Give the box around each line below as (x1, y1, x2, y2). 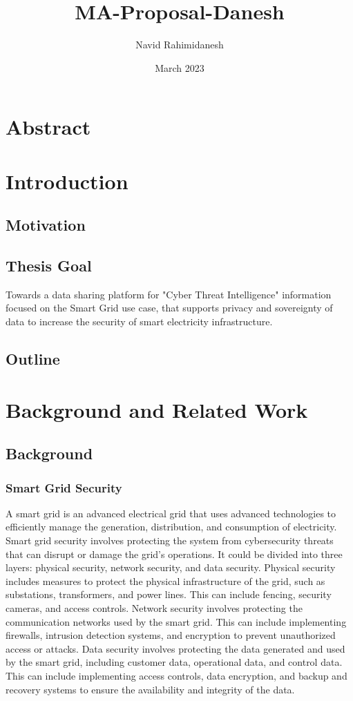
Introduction (6, 166, 128, 195)
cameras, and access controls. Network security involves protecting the (6, 600, 303, 615)
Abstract (6, 113, 91, 141)
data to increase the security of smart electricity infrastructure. (6, 314, 273, 329)
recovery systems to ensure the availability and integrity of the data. (6, 682, 295, 696)
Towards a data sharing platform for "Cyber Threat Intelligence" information (6, 287, 332, 301)
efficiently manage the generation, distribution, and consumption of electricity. (6, 519, 337, 534)
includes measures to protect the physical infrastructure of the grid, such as (6, 573, 325, 588)
